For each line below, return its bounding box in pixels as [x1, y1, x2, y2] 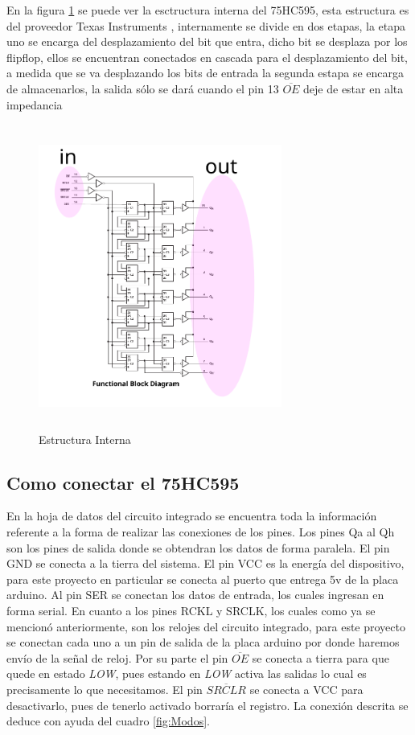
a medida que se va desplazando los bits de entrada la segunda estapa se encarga [6, 64, 405, 81]
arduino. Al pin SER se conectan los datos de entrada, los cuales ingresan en [6, 586, 384, 603]
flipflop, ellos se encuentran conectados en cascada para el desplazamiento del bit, [6, 48, 408, 65]
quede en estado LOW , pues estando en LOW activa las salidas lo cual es [6, 665, 367, 682]
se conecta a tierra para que [252, 649, 389, 666]
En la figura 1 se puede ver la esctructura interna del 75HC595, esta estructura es [6, 2, 409, 18]
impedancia [6, 96, 63, 113]
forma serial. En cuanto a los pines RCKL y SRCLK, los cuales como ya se [6, 602, 376, 619]
